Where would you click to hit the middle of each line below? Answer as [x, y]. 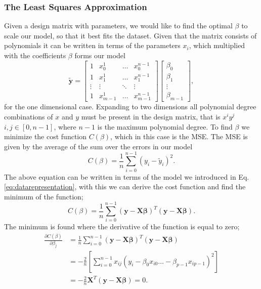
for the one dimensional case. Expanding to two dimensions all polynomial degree [130, 107]
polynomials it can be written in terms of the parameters [92, 45]
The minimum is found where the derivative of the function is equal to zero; [122, 226]
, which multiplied [217, 45]
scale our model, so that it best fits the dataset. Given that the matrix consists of [130, 35]
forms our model [100, 55]
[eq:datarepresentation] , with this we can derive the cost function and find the [125, 187]
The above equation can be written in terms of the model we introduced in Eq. [127, 176]
